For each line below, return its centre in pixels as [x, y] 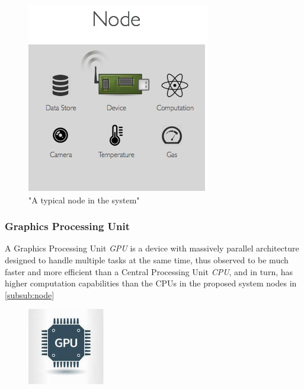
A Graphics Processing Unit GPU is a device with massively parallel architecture [152, 248]
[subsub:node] [30, 294]
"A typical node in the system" [84, 200]
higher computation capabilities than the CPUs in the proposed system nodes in [151, 283]
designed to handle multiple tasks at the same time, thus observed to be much [147, 260]
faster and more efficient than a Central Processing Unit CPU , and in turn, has [149, 271]
